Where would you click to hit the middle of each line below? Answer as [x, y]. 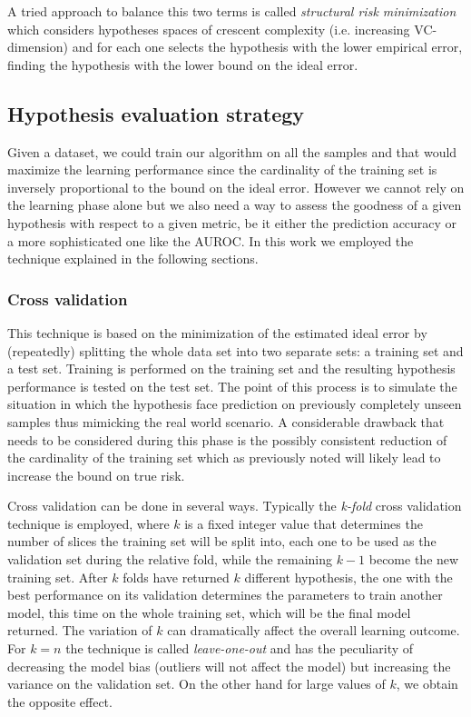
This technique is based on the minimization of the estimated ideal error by [217, 332]
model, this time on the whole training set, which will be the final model [209, 612]
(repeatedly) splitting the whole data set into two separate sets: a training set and [235, 350]
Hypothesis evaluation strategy [156, 113]
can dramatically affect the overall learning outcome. [314, 630]
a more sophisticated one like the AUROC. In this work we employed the [211, 240]
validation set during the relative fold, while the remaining [170, 559]
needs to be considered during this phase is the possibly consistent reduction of [227, 439]
